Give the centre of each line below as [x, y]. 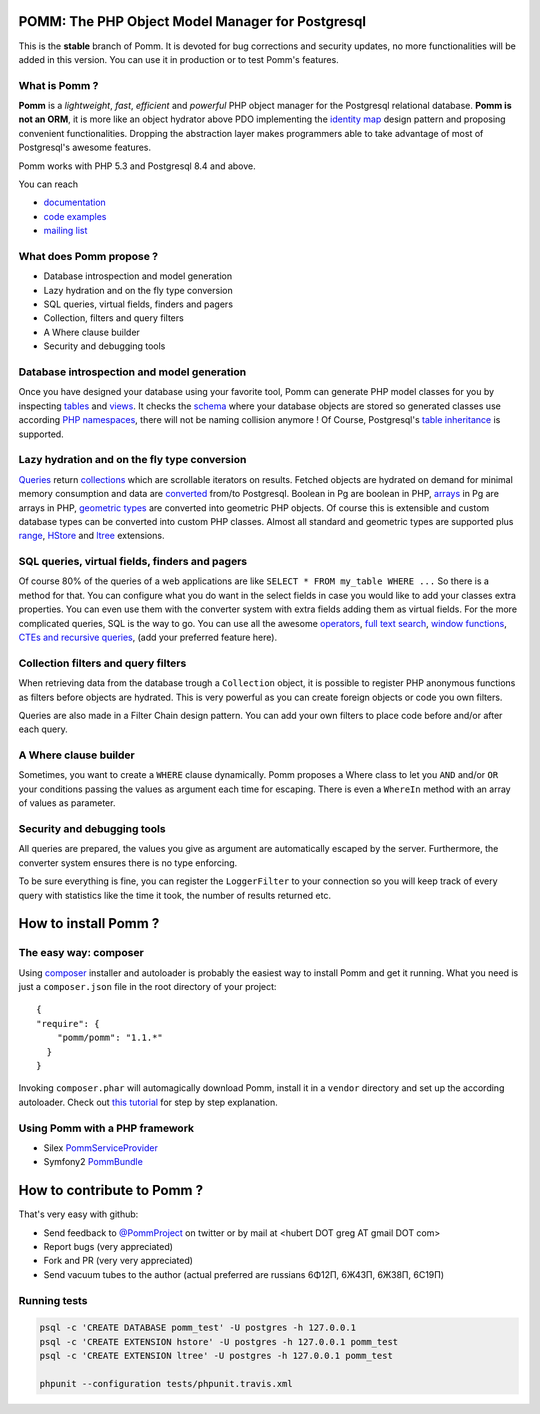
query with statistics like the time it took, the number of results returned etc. [175, 895]
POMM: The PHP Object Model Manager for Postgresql [192, 21]
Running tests [53, 1300]
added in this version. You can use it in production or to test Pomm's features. [178, 59]
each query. [43, 729]
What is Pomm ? [58, 85]
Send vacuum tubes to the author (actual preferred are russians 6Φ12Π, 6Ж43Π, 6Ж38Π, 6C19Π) [244, 1274]
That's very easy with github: [78, 1214]
